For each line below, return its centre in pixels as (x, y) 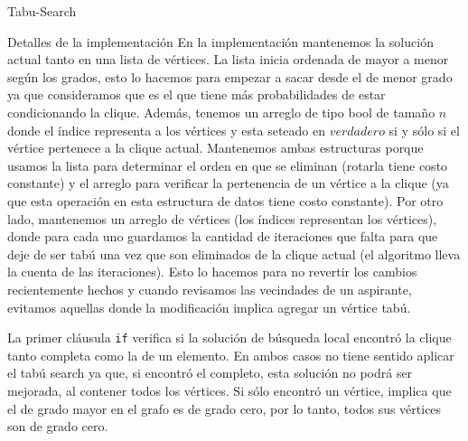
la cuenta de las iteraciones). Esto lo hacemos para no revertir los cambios (212, 272)
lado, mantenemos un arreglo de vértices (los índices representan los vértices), (222, 218)
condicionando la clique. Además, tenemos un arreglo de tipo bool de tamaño (221, 112)
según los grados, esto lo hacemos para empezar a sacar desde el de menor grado (230, 76)
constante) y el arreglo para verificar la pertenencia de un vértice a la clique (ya (228, 183)
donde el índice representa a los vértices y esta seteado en (166, 130)
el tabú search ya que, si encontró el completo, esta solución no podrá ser (210, 373)
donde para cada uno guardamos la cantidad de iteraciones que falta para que (223, 236)
